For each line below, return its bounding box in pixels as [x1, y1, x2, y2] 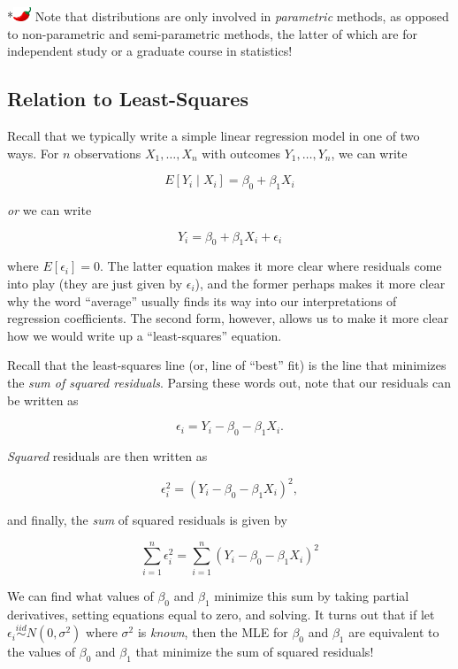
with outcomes [202, 143, 281, 162]
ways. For [7, 143, 59, 162]
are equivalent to [348, 623, 439, 642]
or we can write [7, 200, 92, 219]
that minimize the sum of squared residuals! [135, 642, 374, 661]
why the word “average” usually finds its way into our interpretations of [7, 291, 397, 310]
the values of [7, 642, 76, 661]
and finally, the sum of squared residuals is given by [7, 511, 287, 528]
